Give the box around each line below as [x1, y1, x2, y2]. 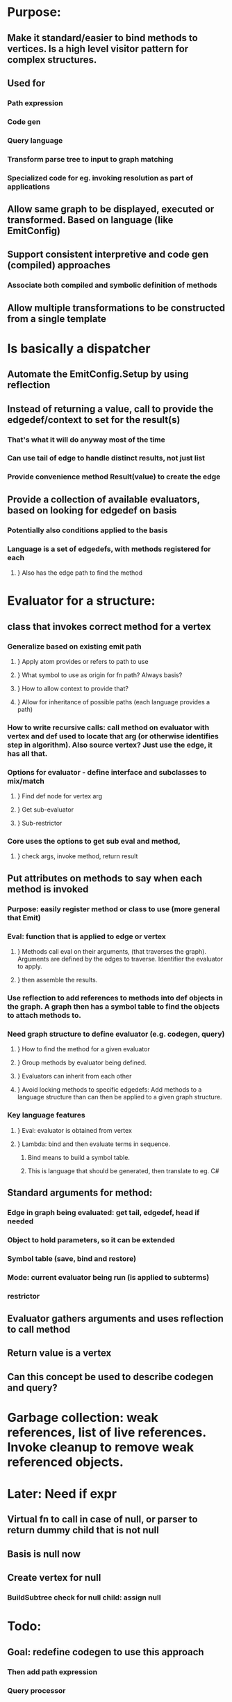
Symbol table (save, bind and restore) [7, 1253, 137, 1263]
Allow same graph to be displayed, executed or [7, 203, 215, 215]
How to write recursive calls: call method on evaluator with [7, 722, 210, 732]
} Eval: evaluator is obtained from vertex [17, 1126, 132, 1134]
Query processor [7, 1685, 66, 1695]
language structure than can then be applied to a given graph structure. [17, 1093, 222, 1101]
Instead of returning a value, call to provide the [7, 403, 214, 415]
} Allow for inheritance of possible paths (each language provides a [17, 697, 210, 706]
